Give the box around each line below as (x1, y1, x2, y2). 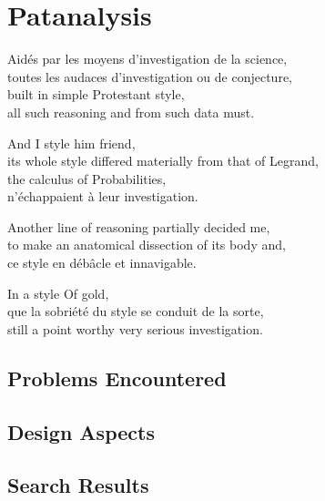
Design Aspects (7, 417, 155, 445)
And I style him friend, (7, 133, 136, 152)
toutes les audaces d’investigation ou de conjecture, (7, 66, 292, 86)
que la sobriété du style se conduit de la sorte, (7, 302, 264, 321)
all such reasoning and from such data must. (7, 102, 255, 121)
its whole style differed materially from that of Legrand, (7, 151, 319, 170)
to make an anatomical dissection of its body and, (7, 235, 286, 254)
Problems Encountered (7, 363, 227, 392)
